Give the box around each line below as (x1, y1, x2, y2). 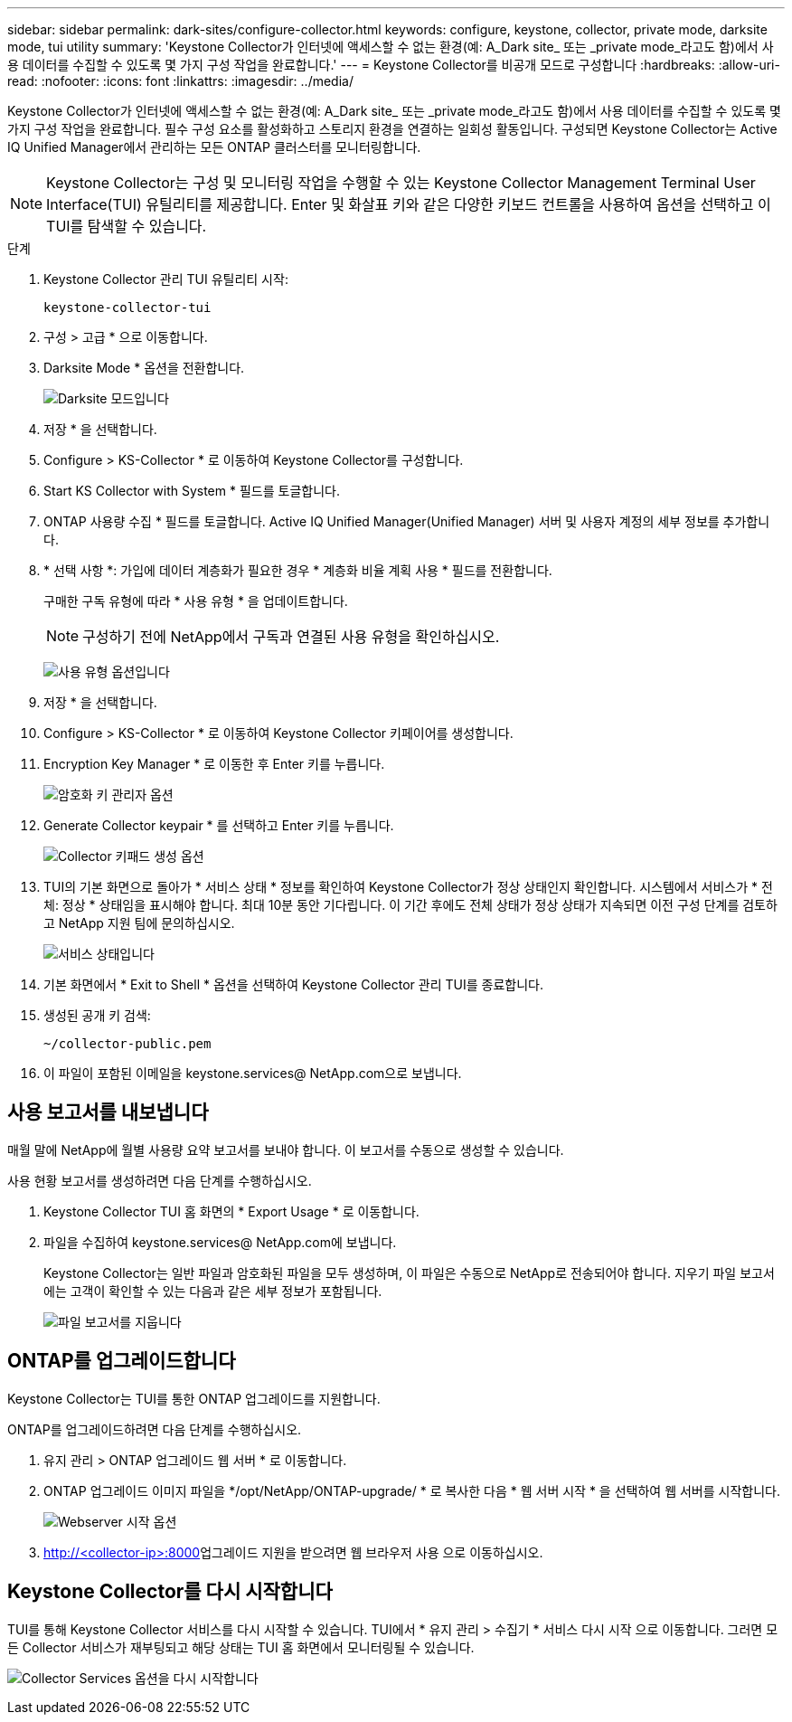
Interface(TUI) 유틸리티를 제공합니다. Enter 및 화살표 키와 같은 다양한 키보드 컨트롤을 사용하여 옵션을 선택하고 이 (46, 195, 771, 213)
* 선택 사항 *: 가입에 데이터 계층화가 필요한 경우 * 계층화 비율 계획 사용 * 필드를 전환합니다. (43, 563, 552, 578)
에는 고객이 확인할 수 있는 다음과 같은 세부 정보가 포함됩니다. (43, 1282, 382, 1299)
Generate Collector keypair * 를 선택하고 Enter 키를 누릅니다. (43, 818, 394, 833)
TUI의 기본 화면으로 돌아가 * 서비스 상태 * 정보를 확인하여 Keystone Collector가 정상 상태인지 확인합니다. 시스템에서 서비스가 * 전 (43, 879, 773, 894)
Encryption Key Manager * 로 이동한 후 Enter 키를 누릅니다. (43, 756, 385, 771)
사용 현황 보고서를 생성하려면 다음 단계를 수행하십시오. (7, 1172, 312, 1188)
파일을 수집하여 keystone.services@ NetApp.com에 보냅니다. (43, 1234, 397, 1250)
